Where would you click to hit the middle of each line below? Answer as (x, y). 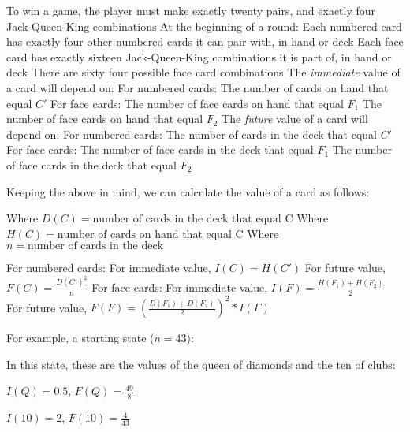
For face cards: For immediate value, (180, 287)
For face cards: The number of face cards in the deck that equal (160, 149)
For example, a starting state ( (80, 338)
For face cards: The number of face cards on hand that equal (197, 103)
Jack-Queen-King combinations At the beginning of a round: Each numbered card (204, 26)
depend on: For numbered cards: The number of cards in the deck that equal (192, 134)
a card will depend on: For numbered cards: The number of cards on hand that (198, 87)
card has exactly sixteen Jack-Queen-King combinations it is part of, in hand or (199, 56)
